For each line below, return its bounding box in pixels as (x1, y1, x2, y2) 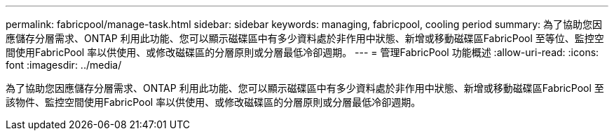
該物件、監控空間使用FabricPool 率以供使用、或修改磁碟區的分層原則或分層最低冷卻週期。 (6, 96, 421, 108)
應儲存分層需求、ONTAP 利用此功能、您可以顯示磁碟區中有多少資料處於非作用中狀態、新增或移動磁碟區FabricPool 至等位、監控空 (6, 32, 604, 44)
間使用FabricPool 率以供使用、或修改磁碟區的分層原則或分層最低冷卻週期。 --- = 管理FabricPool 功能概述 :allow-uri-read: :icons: (6, 46, 599, 58)
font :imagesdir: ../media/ (6, 59, 122, 71)
